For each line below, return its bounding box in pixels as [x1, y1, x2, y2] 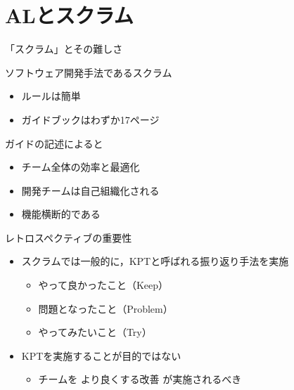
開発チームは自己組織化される [21, 183, 160, 197]
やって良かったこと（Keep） [38, 278, 169, 292]
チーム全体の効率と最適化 [21, 160, 140, 174]
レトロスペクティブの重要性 [5, 230, 132, 245]
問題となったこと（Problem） [38, 301, 173, 316]
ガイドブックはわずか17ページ [21, 112, 160, 126]
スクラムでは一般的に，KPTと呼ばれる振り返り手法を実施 [21, 254, 289, 268]
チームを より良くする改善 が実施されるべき [38, 372, 242, 386]
